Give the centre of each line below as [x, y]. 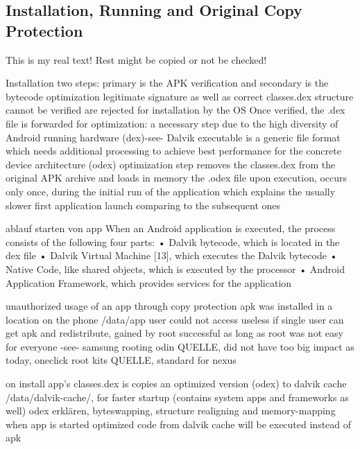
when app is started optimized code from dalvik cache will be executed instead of [179, 424]
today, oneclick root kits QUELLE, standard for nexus [121, 360]
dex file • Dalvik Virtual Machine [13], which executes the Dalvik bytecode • [172, 255]
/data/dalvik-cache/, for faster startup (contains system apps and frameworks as [177, 397]
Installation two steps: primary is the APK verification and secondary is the [167, 83]
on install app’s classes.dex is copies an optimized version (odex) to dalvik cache [176, 384]
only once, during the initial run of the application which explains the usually [171, 191]
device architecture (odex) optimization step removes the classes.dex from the [171, 164]
